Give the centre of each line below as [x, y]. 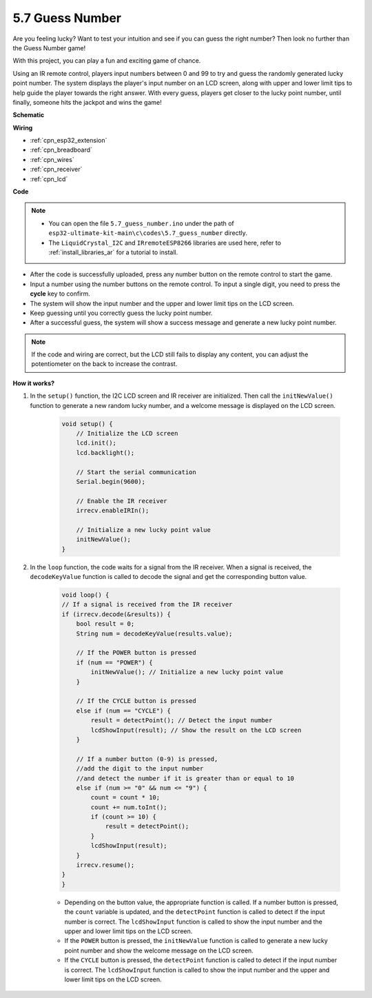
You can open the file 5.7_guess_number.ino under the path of [141, 223]
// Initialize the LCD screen [127, 434]
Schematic [29, 115]
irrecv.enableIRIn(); [113, 511]
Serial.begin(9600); [111, 481]
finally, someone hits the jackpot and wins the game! [87, 102]
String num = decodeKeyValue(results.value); [154, 633]
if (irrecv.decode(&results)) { [116, 614]
